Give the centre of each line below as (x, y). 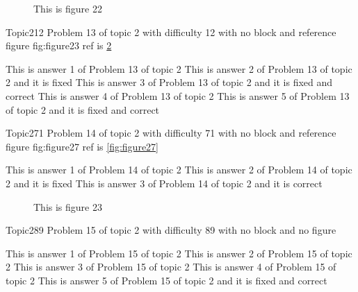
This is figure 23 (68, 206)
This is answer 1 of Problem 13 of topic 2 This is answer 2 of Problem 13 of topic (179, 68)
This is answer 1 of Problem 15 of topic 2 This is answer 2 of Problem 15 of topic (179, 253)
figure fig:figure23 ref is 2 (59, 45)
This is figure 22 (68, 8)
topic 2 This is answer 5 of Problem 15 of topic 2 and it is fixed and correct (166, 280)
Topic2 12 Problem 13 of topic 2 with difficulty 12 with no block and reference (171, 32)
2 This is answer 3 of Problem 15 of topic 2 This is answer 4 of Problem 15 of (171, 267)
